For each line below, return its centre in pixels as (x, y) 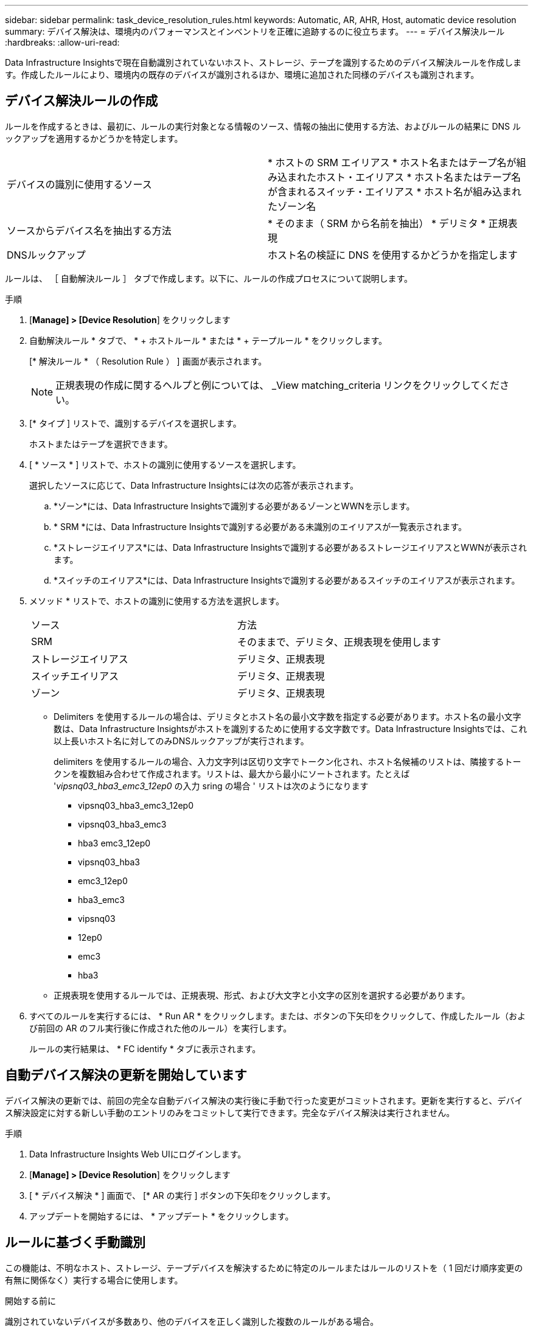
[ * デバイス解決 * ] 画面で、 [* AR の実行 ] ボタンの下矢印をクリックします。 (183, 1195)
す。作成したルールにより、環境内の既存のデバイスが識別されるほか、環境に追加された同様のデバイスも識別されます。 (242, 75)
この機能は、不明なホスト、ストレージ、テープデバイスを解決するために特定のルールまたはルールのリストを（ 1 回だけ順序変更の (264, 1268)
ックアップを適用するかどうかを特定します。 (94, 138)
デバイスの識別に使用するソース (79, 184)
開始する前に (30, 1300)
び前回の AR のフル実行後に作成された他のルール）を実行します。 (161, 1028)
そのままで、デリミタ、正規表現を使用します (339, 642)
